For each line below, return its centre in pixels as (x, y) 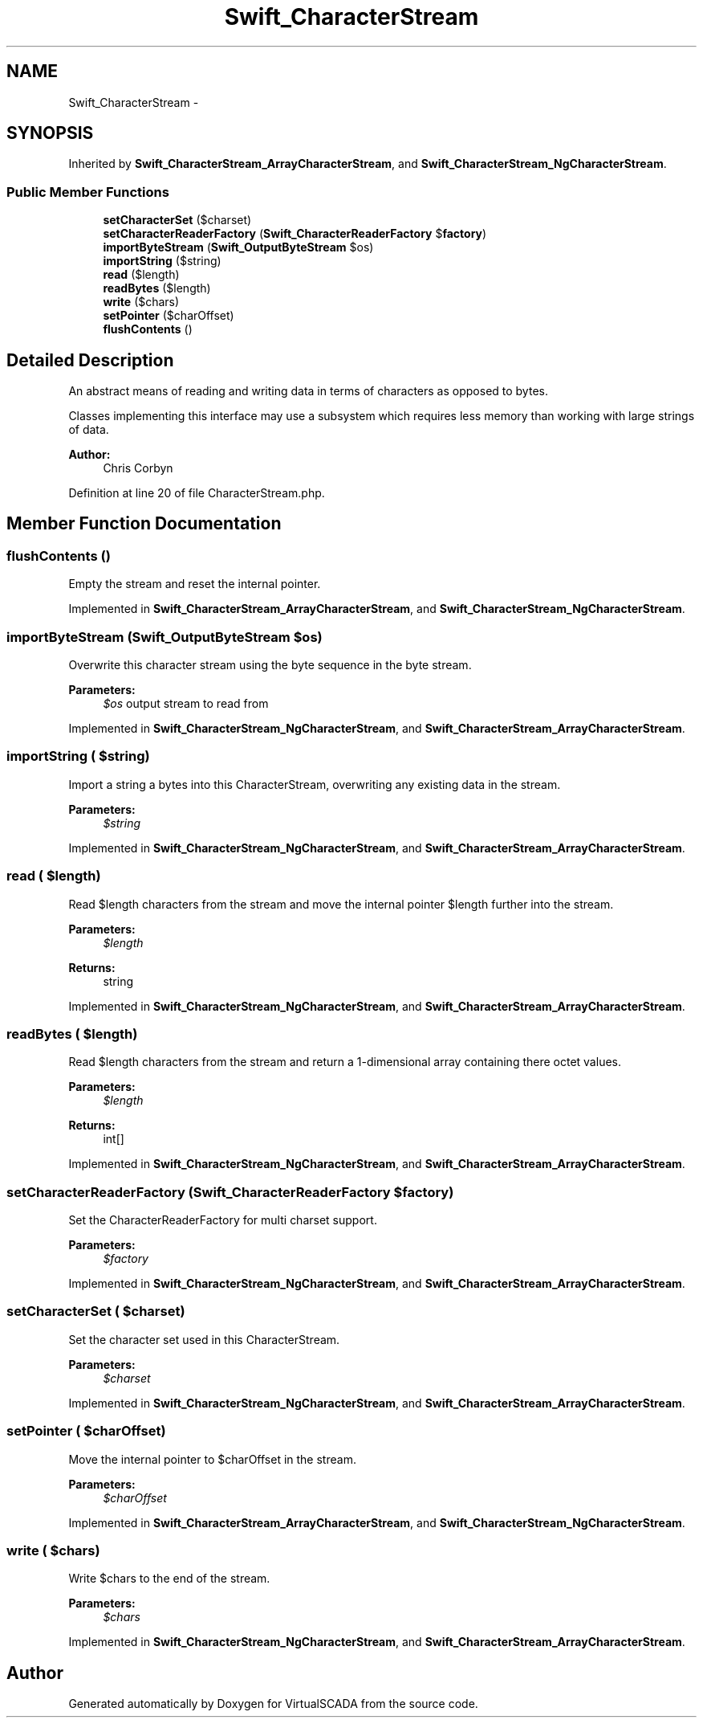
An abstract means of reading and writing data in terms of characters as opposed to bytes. (308, 391)
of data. (89, 430)
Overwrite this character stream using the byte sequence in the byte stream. (270, 665)
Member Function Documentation (144, 524)
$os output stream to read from (186, 703)
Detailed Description (90, 360)
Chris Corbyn (138, 468)
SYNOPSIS (50, 133)
